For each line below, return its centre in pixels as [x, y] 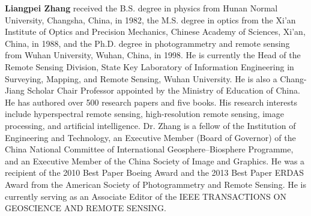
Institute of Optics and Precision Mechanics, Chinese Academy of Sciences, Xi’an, [155, 31]
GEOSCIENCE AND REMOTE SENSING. [86, 208]
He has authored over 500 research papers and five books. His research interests [151, 102]
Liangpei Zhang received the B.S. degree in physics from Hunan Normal [141, 8]
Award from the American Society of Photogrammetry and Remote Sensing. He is [155, 184]
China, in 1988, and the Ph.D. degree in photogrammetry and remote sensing [147, 43]
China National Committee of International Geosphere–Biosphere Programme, [149, 149]
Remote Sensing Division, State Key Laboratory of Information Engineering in [149, 66]
